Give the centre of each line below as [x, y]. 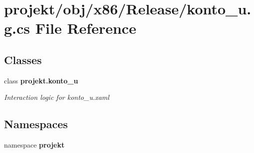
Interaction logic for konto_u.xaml [57, 97]
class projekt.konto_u [41, 80]
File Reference [86, 28]
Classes [23, 59]
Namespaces [36, 124]
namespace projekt [34, 145]
